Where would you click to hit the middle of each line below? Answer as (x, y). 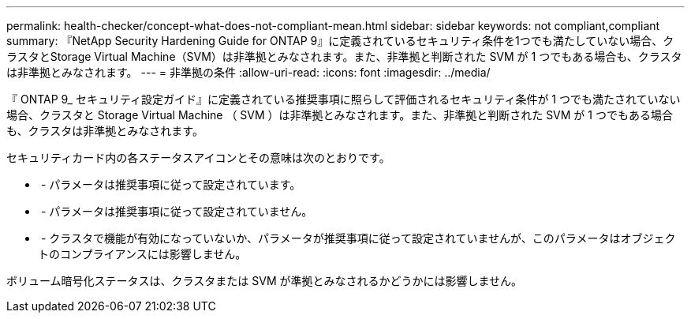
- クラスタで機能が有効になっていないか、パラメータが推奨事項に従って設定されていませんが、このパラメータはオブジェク (358, 238)
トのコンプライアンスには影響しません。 (142, 254)
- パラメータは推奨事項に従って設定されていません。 (177, 211)
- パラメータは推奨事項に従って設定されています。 (171, 184)
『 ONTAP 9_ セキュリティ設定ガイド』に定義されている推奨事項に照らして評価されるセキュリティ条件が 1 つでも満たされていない (344, 99)
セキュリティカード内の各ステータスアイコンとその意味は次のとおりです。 (198, 158)
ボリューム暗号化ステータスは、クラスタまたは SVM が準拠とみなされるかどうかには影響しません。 (265, 281)
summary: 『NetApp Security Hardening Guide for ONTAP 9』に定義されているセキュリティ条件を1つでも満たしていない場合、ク (340, 41)
